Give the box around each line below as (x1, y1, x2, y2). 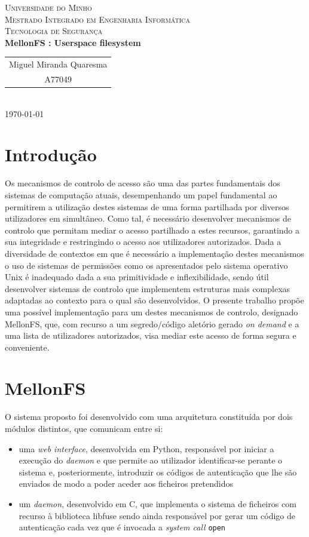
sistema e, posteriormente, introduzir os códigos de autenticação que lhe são (19, 465, 297, 478)
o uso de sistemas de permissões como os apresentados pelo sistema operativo (5, 259, 288, 271)
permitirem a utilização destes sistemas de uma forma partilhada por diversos (5, 200, 289, 213)
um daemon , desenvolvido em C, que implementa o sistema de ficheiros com (19, 497, 296, 510)
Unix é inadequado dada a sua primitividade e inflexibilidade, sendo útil (5, 271, 269, 283)
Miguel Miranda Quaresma (9, 58, 108, 70)
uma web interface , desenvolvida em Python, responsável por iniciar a (19, 442, 274, 455)
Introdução (5, 142, 97, 167)
